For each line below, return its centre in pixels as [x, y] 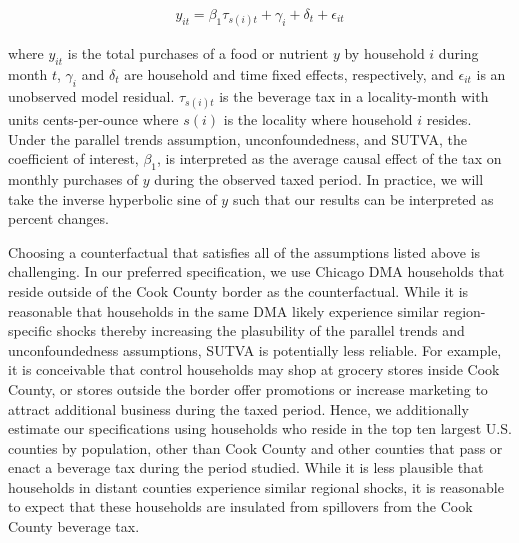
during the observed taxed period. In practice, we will [319, 178]
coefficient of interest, [73, 158]
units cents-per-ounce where [93, 119]
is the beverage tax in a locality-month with [354, 95]
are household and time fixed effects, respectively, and [289, 74]
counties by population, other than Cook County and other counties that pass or [255, 447]
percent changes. [58, 218]
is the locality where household [318, 119]
